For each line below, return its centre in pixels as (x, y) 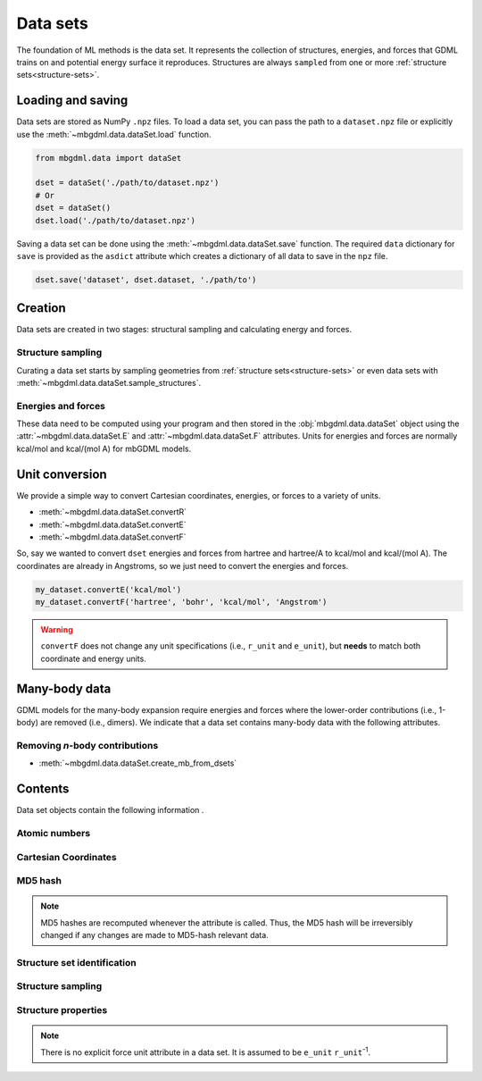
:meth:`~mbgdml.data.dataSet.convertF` (112, 537)
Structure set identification (77, 962)
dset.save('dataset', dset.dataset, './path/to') (146, 280)
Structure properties (62, 1010)
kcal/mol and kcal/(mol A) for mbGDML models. (104, 448)
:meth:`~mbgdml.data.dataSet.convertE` (112, 524)
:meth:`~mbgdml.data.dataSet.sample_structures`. (109, 382)
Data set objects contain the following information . (110, 810)
